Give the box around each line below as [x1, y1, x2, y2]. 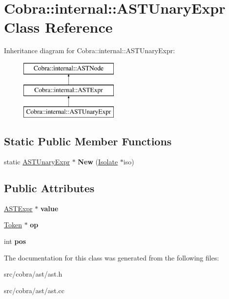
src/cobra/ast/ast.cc [4, 285, 64, 295]
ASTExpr [4, 203, 33, 213]
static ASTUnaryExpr [4, 157, 70, 167]
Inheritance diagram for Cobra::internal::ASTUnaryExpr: [4, 45, 175, 56]
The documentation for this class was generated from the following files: [4, 252, 219, 262]
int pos [4, 236, 26, 246]
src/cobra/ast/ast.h [4, 269, 62, 279]
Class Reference [4, 17, 113, 37]
